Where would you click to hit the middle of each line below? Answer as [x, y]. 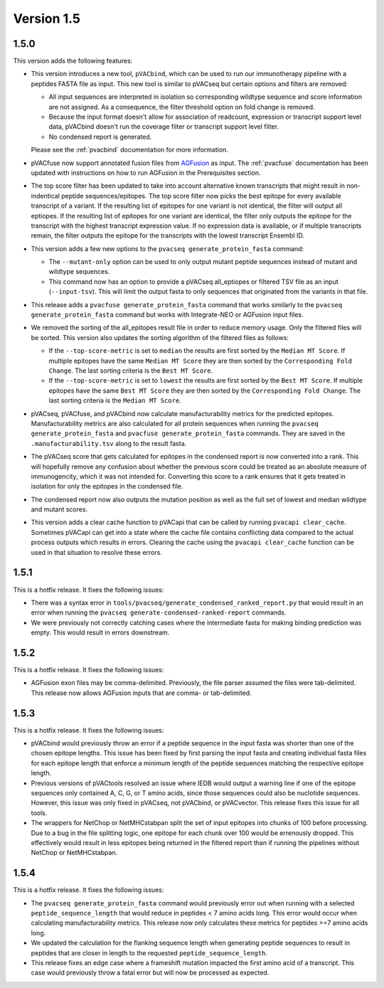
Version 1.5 [47, 18]
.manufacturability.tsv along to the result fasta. [109, 443]
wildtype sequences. [79, 272]
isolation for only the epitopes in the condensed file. [107, 487]
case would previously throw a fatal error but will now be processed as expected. [150, 973]
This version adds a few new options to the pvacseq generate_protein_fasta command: [167, 248]
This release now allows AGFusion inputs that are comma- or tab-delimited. [141, 693]
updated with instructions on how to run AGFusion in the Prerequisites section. [146, 172]
